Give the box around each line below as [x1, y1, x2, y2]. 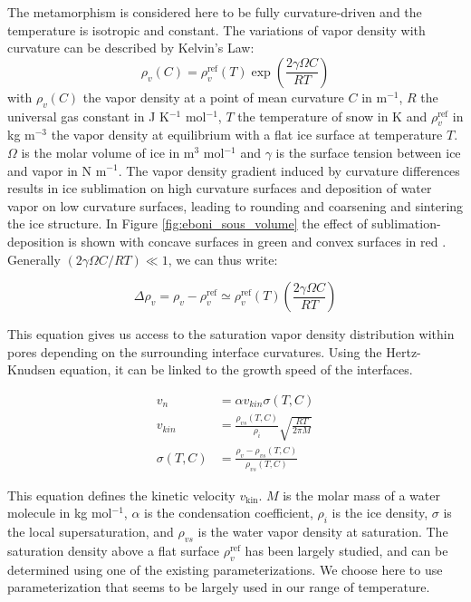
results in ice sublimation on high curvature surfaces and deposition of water [7, 179, 432, 198]
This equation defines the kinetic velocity [7, 485, 235, 504]
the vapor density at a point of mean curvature [82, 87, 344, 106]
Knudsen [7, 360, 56, 379]
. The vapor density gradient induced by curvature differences [118, 160, 460, 180]
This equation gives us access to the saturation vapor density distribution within [7, 325, 455, 344]
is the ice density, [332, 503, 428, 522]
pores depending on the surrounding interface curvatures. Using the [7, 342, 382, 361]
